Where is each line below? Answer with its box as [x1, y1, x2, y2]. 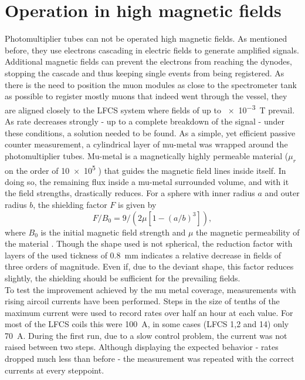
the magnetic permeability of [196, 226, 300, 238]
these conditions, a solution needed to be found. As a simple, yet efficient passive [5, 126, 296, 139]
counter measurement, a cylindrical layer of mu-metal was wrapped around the [5, 138, 288, 150]
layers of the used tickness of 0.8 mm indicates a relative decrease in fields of [5, 248, 282, 261]
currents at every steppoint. [5, 364, 104, 376]
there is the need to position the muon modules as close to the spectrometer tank [5, 78, 297, 90]
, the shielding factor [33, 198, 107, 210]
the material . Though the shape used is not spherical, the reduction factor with [5, 237, 293, 250]
